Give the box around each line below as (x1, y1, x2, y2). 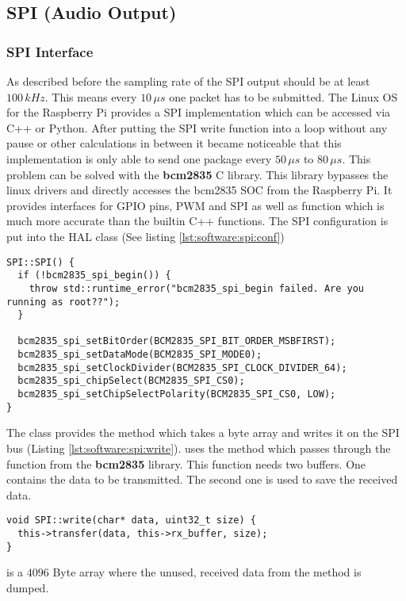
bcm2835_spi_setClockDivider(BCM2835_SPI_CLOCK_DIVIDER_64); (17, 362, 347, 373)
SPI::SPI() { (6, 256, 75, 268)
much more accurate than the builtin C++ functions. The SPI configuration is (6, 212, 389, 229)
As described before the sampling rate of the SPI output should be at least (6, 73, 370, 89)
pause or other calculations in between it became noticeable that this (6, 135, 342, 151)
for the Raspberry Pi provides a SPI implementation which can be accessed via (6, 104, 391, 121)
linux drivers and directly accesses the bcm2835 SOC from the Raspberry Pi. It (6, 182, 393, 198)
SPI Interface (6, 41, 94, 61)
